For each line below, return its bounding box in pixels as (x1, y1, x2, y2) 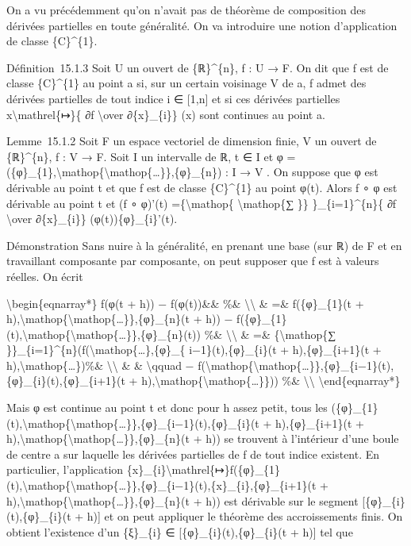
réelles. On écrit (6, 267, 83, 284)
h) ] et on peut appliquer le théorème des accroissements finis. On (86, 508, 403, 525)
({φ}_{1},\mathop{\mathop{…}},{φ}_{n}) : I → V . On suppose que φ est (6, 163, 378, 180)
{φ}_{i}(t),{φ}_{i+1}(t (6, 372, 125, 389)
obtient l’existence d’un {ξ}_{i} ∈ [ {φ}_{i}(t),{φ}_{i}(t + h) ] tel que (6, 523, 353, 540)
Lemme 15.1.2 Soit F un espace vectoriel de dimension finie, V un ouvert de (6, 133, 377, 149)
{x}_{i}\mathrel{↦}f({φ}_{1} (126, 461, 281, 478)
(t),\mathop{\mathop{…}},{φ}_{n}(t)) (6, 325, 202, 342)
